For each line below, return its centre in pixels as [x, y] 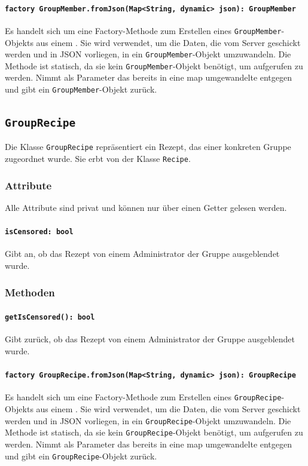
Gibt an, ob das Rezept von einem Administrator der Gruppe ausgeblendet [142, 254]
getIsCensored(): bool [50, 318]
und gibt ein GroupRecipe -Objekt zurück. [81, 456]
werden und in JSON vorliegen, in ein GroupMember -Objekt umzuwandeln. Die [148, 54]
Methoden [30, 292]
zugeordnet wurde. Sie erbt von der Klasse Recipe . [98, 159]
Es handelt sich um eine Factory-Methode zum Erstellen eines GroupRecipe [143, 397]
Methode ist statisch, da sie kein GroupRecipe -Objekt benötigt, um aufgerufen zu [154, 432]
